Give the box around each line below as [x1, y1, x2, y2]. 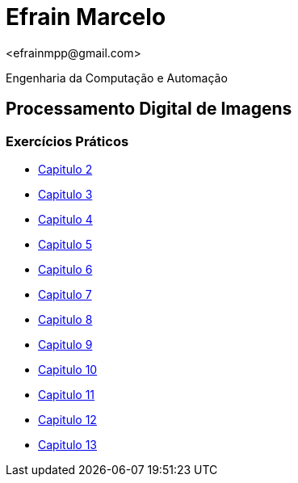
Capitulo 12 [38, 412, 97, 426]
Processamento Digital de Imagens [6, 99, 292, 120]
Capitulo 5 [38, 237, 92, 251]
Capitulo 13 [38, 437, 97, 451]
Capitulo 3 [38, 187, 93, 201]
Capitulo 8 [38, 312, 93, 326]
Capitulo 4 [38, 212, 93, 226]
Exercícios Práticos [6, 132, 129, 149]
